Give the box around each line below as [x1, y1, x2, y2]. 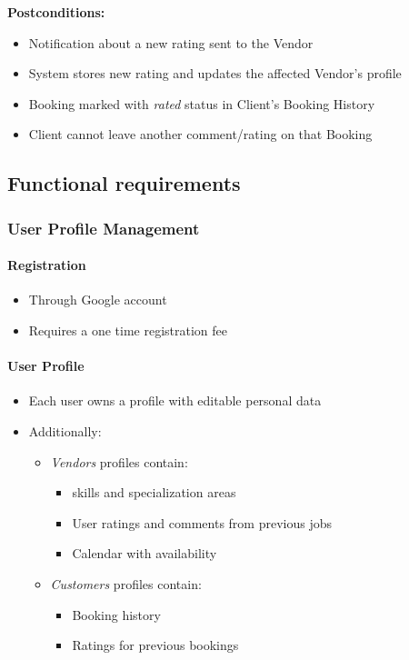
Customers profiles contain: [50, 574, 202, 593]
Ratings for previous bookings [72, 635, 239, 655]
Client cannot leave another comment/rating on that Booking [28, 125, 373, 144]
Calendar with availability [72, 544, 217, 563]
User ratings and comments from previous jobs [72, 513, 332, 532]
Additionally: [28, 421, 102, 440]
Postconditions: [7, 3, 105, 21]
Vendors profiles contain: [50, 452, 188, 471]
